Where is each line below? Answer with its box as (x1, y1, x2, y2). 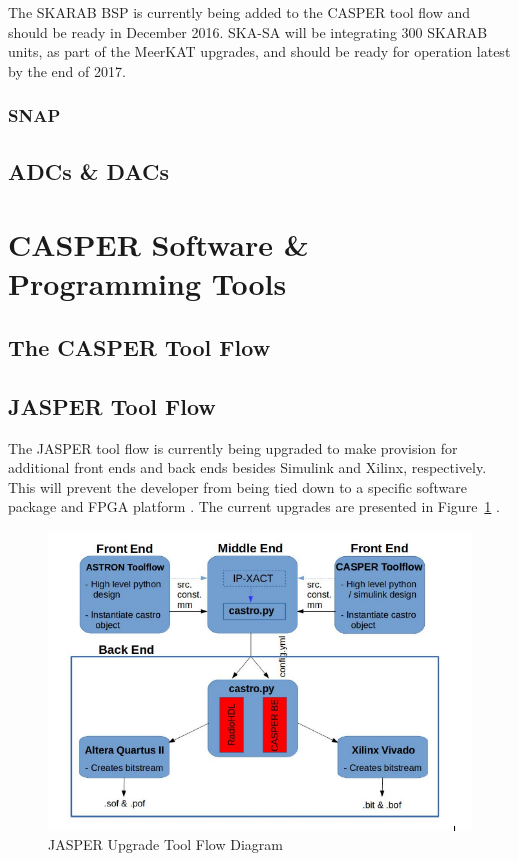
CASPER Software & (8, 224, 309, 265)
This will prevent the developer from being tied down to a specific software (8, 476, 467, 497)
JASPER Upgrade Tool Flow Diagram (48, 834, 283, 855)
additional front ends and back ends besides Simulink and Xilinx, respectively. (8, 457, 487, 478)
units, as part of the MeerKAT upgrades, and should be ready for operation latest (8, 41, 511, 62)
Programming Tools (8, 263, 287, 304)
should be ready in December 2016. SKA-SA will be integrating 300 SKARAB (8, 21, 488, 42)
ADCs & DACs (8, 155, 170, 186)
